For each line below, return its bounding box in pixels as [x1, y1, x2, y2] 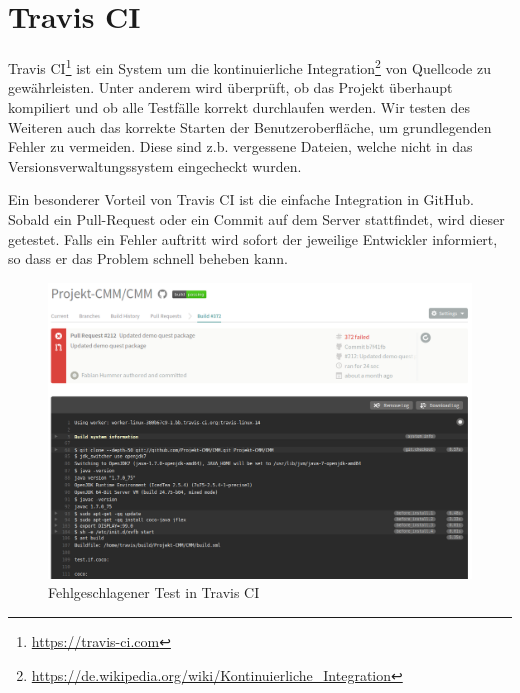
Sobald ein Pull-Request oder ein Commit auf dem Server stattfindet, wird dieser [8, 208, 505, 229]
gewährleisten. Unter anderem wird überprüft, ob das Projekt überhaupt [8, 77, 453, 98]
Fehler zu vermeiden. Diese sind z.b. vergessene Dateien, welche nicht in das [8, 136, 473, 157]
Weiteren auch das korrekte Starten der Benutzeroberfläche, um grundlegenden [8, 116, 492, 137]
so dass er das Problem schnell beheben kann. [8, 248, 288, 269]
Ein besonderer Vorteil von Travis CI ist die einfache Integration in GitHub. [8, 189, 474, 210]
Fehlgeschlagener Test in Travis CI [48, 582, 260, 603]
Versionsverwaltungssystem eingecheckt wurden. [8, 155, 302, 176]
